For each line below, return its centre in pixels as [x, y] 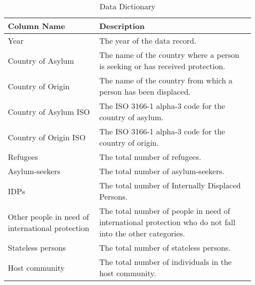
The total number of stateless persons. [165, 247]
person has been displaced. [145, 91]
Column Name [37, 26]
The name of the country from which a [166, 80]
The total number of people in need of [165, 211]
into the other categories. [142, 233]
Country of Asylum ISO [49, 111]
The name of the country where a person [169, 55]
